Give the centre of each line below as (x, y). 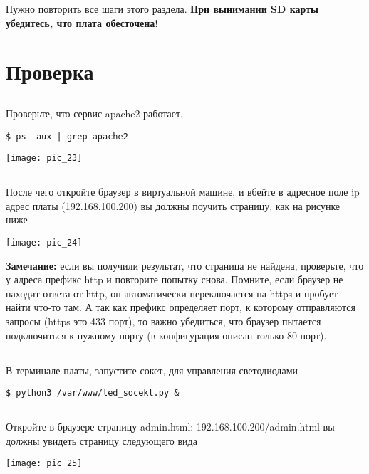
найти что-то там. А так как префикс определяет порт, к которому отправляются (181, 307)
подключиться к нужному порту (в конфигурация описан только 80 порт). (166, 335)
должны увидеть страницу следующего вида (102, 440)
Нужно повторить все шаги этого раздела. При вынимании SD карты (162, 9)
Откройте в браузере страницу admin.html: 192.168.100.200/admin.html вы (170, 427)
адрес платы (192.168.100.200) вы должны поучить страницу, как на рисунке (173, 205)
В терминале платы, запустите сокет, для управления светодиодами (152, 370)
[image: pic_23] (44, 158)
